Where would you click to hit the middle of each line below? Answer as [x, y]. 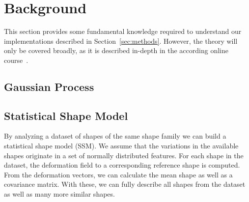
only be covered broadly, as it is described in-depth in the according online [116, 50]
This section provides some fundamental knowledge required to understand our [123, 31]
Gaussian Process [49, 86]
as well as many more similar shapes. [59, 194]
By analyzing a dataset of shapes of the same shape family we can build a [115, 136]
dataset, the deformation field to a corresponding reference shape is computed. [122, 165]
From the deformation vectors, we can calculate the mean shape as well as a [118, 174]
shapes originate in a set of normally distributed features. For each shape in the [124, 155]
